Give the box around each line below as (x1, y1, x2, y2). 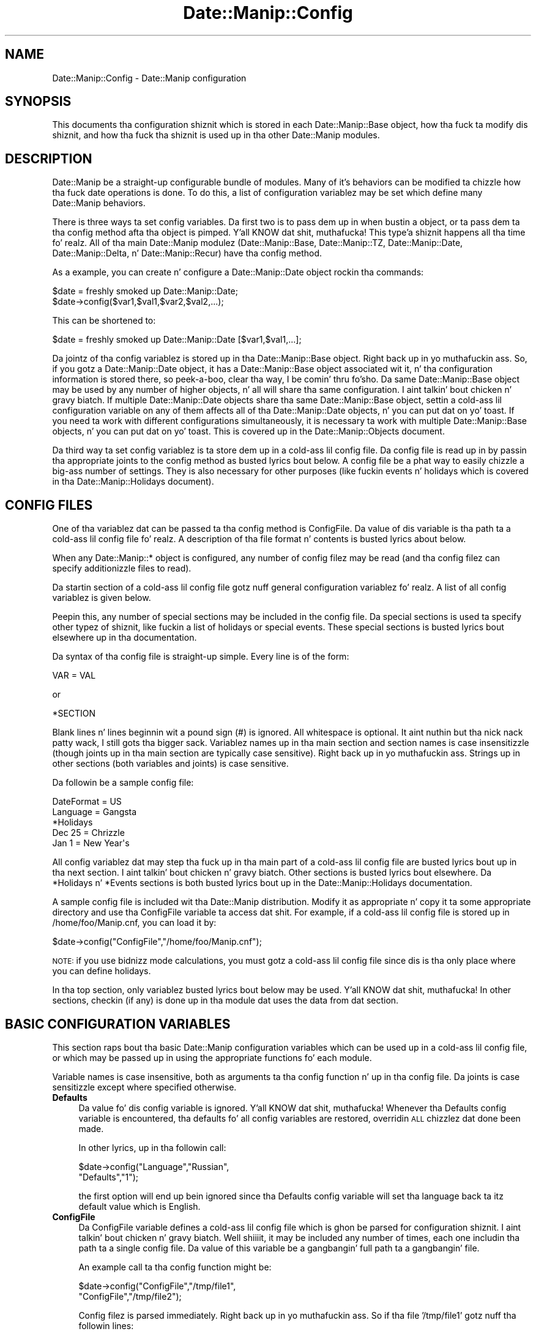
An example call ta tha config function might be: (78, 1261, 272, 1272)
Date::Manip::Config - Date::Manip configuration (52, 72, 247, 83)
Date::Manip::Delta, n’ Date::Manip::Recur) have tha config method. (52, 248, 322, 259)
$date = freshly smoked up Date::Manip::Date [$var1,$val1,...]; (52, 334, 302, 345)
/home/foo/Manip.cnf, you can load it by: (52, 917, 217, 928)
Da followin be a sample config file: (52, 777, 194, 788)
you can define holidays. (52, 966, 151, 977)
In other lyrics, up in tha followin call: (78, 1142, 226, 1153)
